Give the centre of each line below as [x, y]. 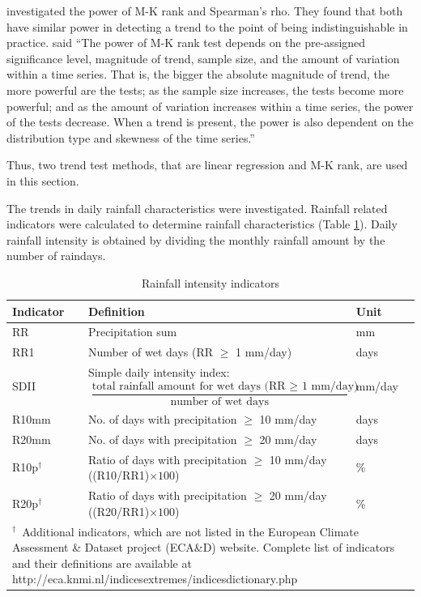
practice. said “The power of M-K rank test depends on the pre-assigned [186, 43]
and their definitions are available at [102, 563]
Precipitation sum [132, 332]
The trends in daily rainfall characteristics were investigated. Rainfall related [197, 208]
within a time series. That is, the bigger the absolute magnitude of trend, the [198, 74]
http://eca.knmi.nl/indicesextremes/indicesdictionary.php [155, 579]
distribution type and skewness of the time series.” [131, 137]
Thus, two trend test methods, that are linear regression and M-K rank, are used [207, 165]
